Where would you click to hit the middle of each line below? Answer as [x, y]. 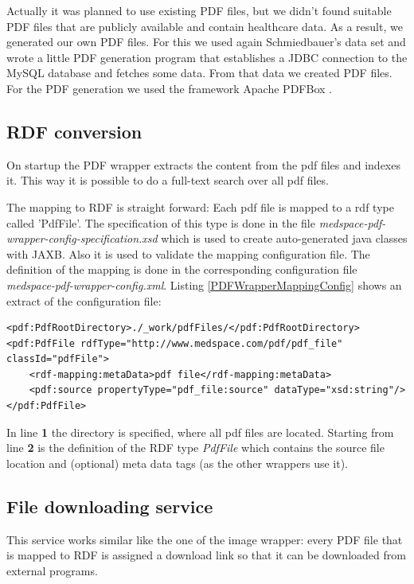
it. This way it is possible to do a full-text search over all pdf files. [168, 180]
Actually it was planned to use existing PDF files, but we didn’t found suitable [199, 10]
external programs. [52, 570]
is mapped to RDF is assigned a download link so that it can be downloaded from [206, 555]
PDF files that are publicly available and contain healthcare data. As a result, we [205, 26]
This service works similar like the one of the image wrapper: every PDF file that [205, 539]
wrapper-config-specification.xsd [82, 238]
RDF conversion [74, 131]
